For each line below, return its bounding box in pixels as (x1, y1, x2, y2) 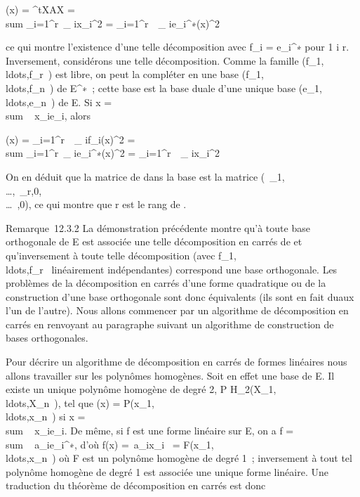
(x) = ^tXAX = (6, 2, 75, 16)
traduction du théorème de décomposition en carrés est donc (6, 478, 266, 493)
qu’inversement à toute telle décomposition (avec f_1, (6, 247, 236, 262)
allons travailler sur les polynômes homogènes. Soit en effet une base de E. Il (6, 368, 335, 382)
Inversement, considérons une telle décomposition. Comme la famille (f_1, (6, 53, 324, 67)
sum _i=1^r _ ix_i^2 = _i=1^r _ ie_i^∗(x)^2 (6, 15, 220, 30)
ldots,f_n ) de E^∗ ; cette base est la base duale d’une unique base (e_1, (6, 80, 322, 95)
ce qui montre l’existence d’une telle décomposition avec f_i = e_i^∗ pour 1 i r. (6, 39, 349, 54)
